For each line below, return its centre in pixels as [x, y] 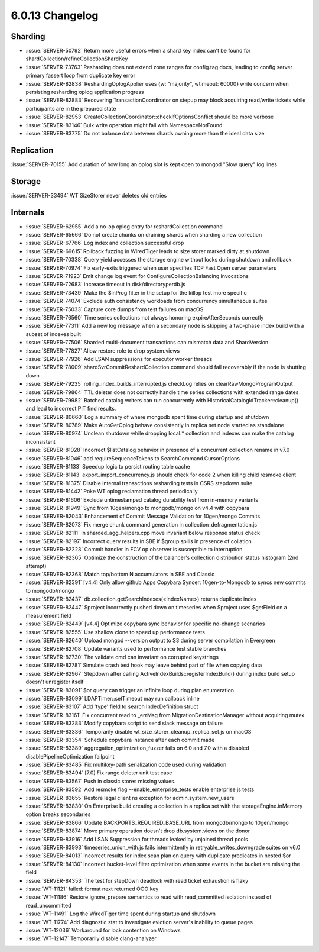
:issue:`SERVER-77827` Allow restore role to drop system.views [103, 351]
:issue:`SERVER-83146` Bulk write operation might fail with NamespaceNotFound [124, 125]
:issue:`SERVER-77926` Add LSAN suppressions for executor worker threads [119, 359]
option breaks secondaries [58, 814]
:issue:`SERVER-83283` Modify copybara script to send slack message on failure [124, 723]
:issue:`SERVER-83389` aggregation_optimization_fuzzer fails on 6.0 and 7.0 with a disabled [137, 748]
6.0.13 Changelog [55, 15]
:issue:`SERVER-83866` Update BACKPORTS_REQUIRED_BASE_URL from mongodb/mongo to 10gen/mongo [157, 822]
